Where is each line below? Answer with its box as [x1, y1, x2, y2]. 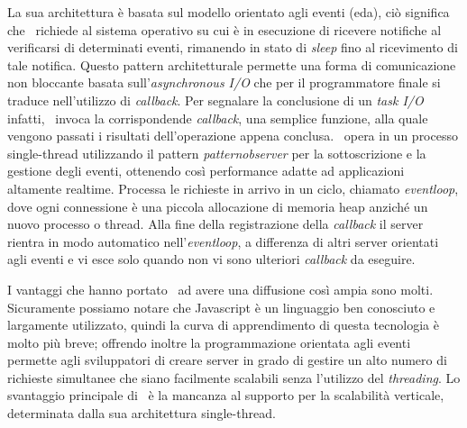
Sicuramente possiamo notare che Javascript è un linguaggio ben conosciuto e [7, 297, 435, 316]
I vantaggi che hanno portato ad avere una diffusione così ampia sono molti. [7, 279, 434, 298]
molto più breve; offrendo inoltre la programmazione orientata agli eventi [7, 332, 411, 351]
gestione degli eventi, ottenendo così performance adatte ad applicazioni [7, 161, 405, 180]
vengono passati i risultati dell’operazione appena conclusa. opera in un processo [7, 126, 458, 145]
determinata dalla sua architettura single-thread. [7, 404, 276, 423]
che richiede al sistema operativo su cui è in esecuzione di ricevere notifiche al [7, 20, 442, 39]
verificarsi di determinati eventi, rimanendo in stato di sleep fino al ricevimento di [7, 38, 458, 57]
